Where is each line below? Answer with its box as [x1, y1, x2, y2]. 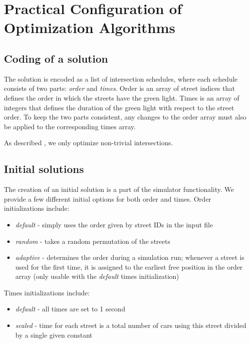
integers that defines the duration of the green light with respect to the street [4, 102, 234, 112]
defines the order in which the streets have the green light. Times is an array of [4, 92, 240, 103]
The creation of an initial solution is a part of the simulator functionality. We [4, 184, 234, 194]
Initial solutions [4, 161, 84, 176]
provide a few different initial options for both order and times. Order [4, 193, 212, 204]
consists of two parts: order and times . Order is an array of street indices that [4, 83, 235, 93]
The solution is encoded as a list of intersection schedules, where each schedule [4, 73, 238, 84]
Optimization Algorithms [4, 17, 176, 37]
